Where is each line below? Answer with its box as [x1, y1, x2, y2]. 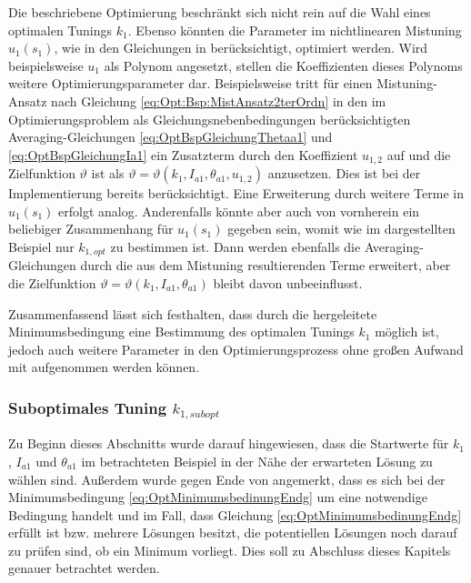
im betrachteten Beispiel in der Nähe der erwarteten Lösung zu [81, 451, 433, 470]
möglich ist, [375, 322, 439, 341]
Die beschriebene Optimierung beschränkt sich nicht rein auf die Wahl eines [8, 3, 431, 21]
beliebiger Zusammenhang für [8, 219, 174, 238]
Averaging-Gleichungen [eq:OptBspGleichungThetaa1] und [8, 127, 333, 146]
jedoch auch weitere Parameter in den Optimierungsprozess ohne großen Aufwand [8, 339, 464, 358]
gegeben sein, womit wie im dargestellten [227, 219, 456, 238]
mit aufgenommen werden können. [8, 357, 200, 377]
